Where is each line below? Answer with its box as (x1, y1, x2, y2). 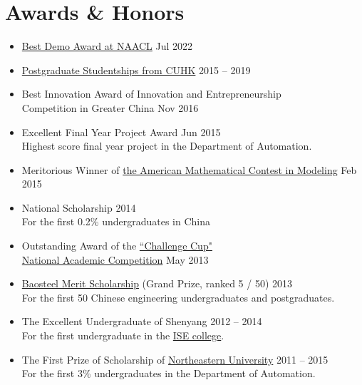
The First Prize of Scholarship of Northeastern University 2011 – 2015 (21, 351, 329, 366)
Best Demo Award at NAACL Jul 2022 (21, 38, 193, 53)
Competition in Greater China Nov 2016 (21, 100, 199, 115)
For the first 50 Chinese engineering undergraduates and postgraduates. (21, 289, 335, 304)
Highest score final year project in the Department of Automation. (21, 138, 312, 153)
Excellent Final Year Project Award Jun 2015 (21, 124, 221, 139)
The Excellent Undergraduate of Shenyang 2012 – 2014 (21, 314, 262, 329)
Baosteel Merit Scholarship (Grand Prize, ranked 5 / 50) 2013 (21, 276, 293, 291)
